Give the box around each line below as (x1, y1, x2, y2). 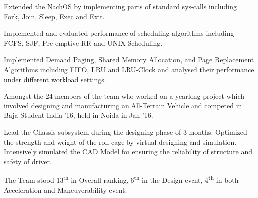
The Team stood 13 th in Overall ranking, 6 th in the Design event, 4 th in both (4, 173, 239, 185)
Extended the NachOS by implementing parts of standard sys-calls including (4, 1, 237, 11)
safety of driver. (4, 156, 52, 166)
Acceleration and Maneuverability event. (4, 184, 127, 195)
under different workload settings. (4, 74, 106, 84)
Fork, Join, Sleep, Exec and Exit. (4, 11, 105, 21)
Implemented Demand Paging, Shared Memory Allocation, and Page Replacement (4, 54, 254, 65)
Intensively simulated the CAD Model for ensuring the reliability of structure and (4, 146, 253, 157)
